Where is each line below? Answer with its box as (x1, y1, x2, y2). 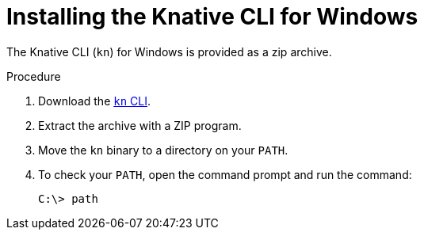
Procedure (6, 69, 61, 83)
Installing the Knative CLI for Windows (6, 3, 418, 30)
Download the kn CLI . (38, 93, 151, 108)
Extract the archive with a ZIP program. (38, 118, 242, 132)
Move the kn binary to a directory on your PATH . (38, 143, 288, 157)
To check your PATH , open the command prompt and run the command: (38, 167, 412, 181)
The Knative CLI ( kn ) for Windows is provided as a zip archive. (6, 44, 332, 59)
